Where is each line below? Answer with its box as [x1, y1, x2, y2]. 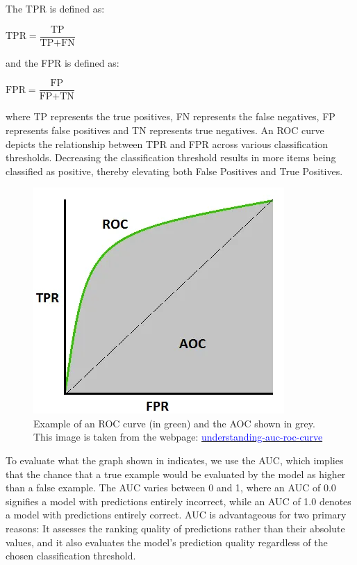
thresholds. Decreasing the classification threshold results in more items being [6, 150, 336, 165]
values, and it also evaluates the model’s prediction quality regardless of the [6, 534, 328, 549]
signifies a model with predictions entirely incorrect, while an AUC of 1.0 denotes [6, 493, 351, 508]
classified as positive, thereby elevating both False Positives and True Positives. [6, 163, 343, 178]
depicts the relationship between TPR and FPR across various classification [6, 136, 329, 151]
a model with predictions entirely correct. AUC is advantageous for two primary [6, 507, 347, 522]
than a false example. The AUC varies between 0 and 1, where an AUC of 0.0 [6, 480, 336, 495]
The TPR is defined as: [6, 1, 105, 15]
